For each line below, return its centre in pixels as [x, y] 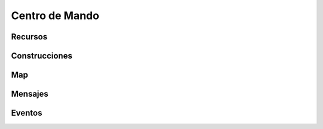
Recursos [29, 37]
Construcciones [42, 56]
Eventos [27, 113]
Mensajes [30, 94]
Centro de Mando [55, 16]
